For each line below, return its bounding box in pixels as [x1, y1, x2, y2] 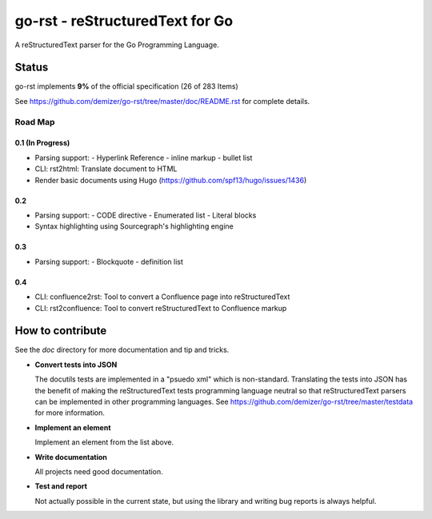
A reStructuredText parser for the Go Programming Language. [14, 40, 219, 50]
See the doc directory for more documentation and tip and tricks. [14, 345, 230, 355]
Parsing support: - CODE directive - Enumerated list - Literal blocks [34, 210, 257, 220]
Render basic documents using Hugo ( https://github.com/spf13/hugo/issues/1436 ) [34, 175, 307, 185]
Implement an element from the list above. [34, 437, 174, 447]
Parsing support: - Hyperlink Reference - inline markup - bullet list [34, 153, 253, 162]
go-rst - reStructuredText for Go [14, 12, 234, 30]
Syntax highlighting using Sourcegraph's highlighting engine [34, 222, 234, 231]
